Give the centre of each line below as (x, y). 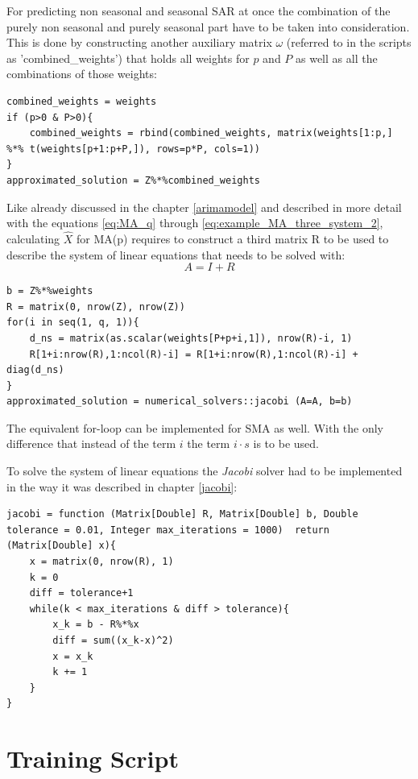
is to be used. (286, 443)
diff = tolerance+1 (81, 593)
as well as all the (337, 58)
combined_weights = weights (82, 101)
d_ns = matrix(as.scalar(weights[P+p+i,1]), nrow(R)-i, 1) (191, 338)
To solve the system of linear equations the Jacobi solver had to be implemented (205, 471)
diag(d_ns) (35, 370)
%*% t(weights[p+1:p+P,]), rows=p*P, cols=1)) (133, 149)
